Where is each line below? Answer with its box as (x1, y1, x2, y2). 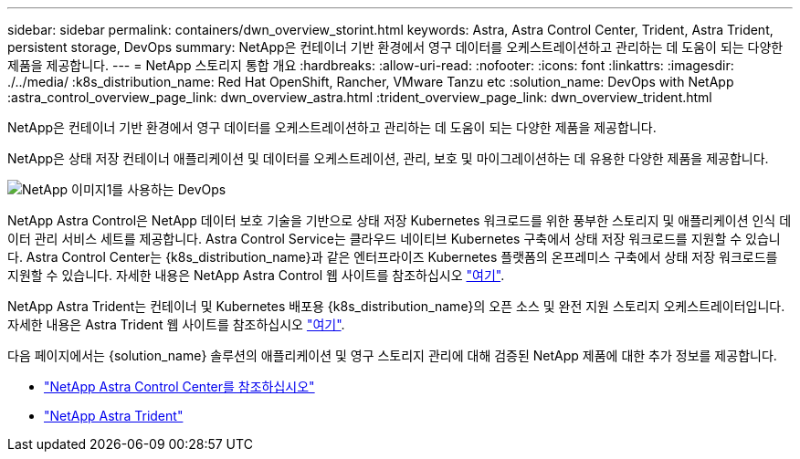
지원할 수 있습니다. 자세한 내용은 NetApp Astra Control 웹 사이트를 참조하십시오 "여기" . (7, 267, 505, 283)
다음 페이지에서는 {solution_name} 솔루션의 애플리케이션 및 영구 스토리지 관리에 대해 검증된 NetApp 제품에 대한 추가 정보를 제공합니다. (7, 348, 777, 363)
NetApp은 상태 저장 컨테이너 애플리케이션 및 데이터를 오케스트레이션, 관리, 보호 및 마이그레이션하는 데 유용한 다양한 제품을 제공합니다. (7, 151, 769, 166)
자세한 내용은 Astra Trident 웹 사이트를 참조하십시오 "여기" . (7, 317, 345, 332)
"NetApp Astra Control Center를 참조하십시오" (44, 379, 315, 394)
